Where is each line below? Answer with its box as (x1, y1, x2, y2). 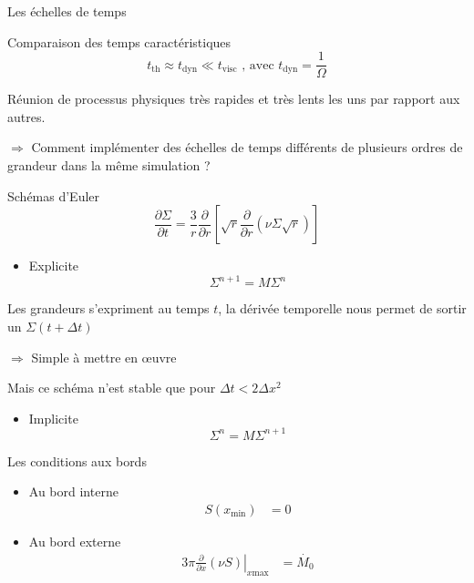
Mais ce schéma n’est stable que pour (7, 378, 216, 397)
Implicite (28, 408, 78, 427)
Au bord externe (28, 532, 121, 550)
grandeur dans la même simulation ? (7, 156, 211, 175)
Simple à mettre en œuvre (31, 347, 177, 366)
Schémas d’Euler (7, 186, 100, 205)
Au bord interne (28, 482, 118, 501)
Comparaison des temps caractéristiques (7, 32, 232, 51)
